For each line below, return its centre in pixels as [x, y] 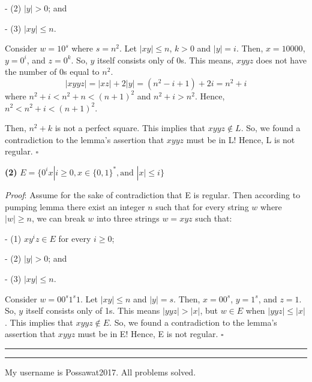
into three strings [128, 218]
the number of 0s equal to [52, 72]
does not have [281, 60]
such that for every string [202, 206]
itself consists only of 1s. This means [93, 310]
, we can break [58, 218]
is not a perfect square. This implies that [130, 128]
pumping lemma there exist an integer [75, 206]
